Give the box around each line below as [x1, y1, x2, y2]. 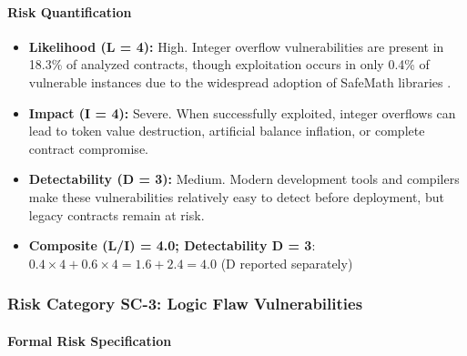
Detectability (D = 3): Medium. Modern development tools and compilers [28, 169, 460, 188]
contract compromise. [28, 138, 148, 158]
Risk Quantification [7, 2, 132, 21]
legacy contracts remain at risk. [28, 205, 205, 224]
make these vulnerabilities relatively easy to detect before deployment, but [28, 187, 444, 206]
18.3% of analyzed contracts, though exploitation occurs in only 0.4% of [28, 55, 430, 74]
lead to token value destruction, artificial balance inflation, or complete [28, 121, 425, 140]
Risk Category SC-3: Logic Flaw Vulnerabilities [7, 292, 363, 315]
